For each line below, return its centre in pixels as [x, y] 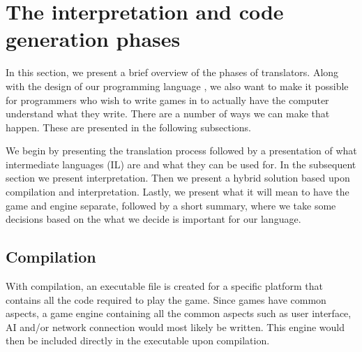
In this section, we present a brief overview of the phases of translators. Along [172, 72]
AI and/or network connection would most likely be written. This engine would [175, 327]
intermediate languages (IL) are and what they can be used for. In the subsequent [181, 164]
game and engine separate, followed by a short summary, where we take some [171, 205]
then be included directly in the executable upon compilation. [138, 340]
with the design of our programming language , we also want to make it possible [177, 86]
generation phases [93, 39]
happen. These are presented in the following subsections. [129, 127]
